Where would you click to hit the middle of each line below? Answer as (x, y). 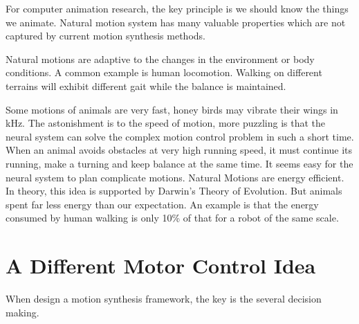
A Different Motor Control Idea (161, 265)
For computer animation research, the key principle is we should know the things (177, 8)
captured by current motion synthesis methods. (105, 36)
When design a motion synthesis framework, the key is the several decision (164, 299)
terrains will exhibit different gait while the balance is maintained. (146, 85)
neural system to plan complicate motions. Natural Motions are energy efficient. (175, 177)
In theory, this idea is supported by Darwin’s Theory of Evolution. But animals (174, 191)
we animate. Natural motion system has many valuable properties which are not (176, 22)
